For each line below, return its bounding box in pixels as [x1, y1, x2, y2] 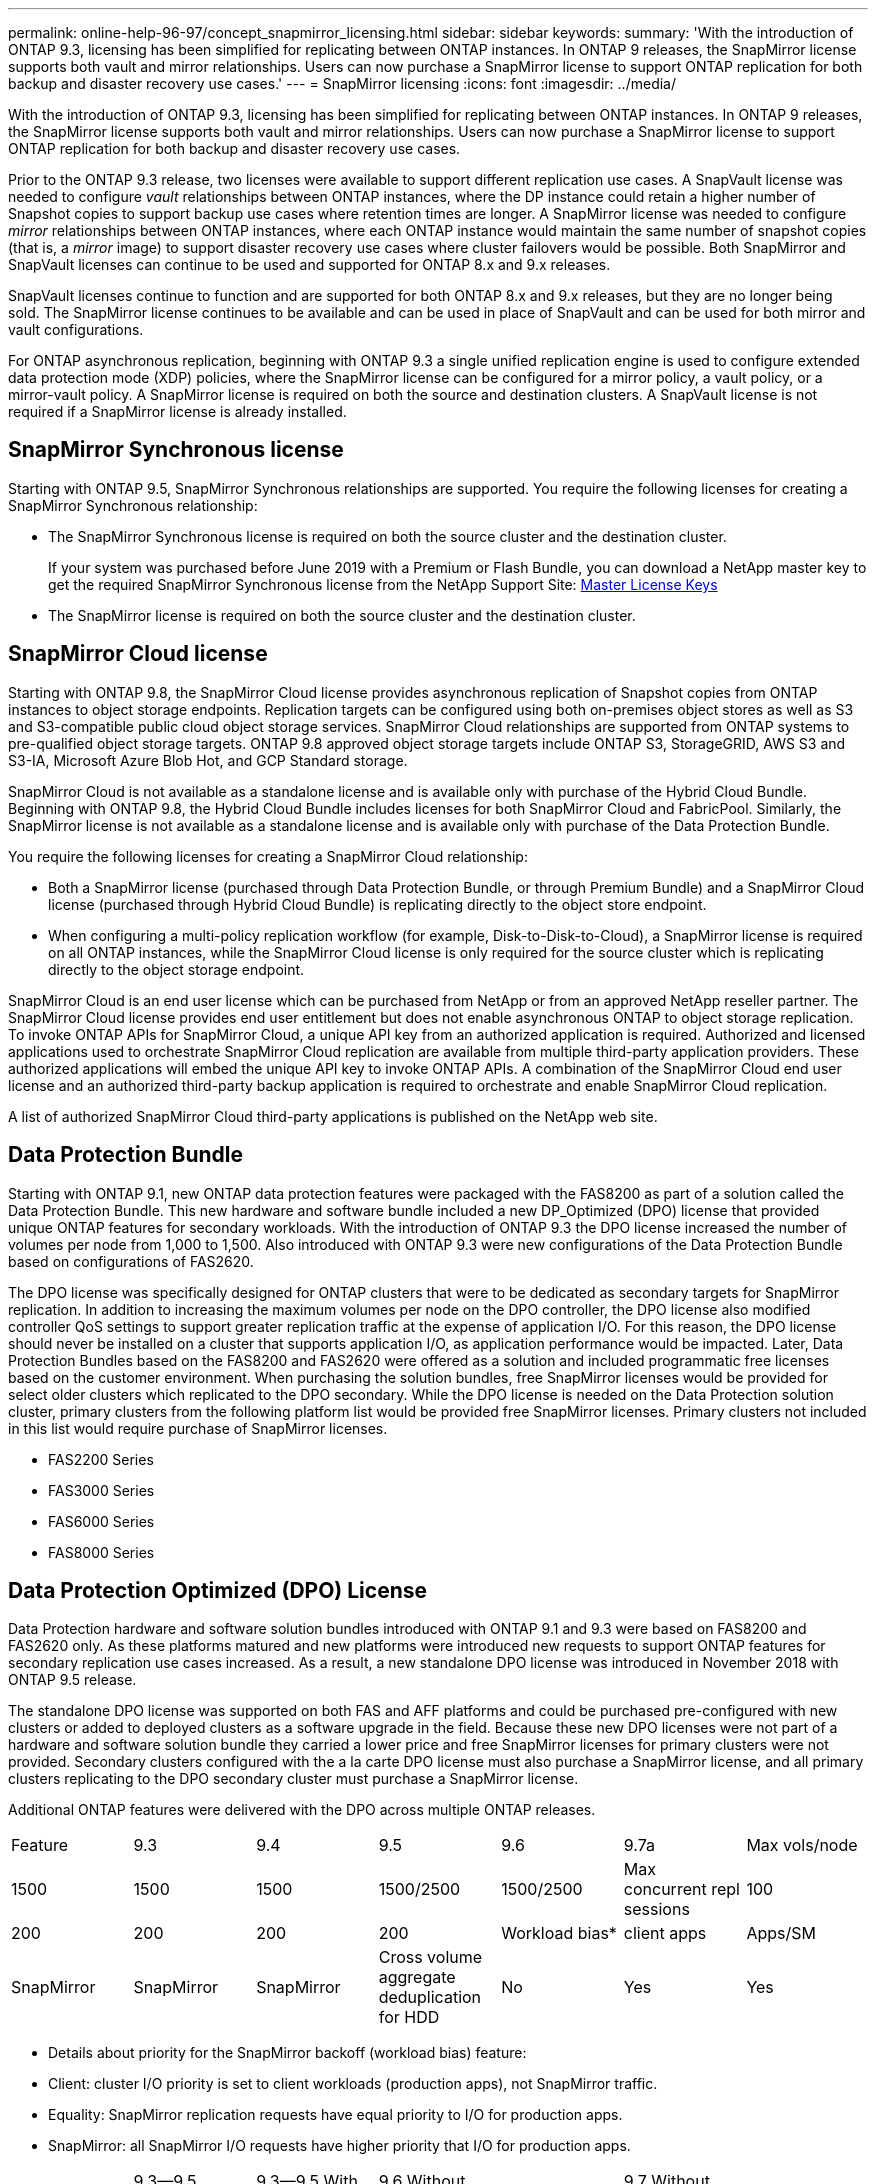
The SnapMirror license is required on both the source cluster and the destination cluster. [48, 606, 636, 624]
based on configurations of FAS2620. [8, 1252, 254, 1270]
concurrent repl [623, 1879, 740, 1900]
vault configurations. [8, 321, 144, 338]
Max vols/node [746, 1835, 858, 1856]
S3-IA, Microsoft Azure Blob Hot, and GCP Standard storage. [8, 751, 408, 769]
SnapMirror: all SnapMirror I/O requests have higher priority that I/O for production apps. [48, 2137, 631, 2155]
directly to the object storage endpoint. [48, 960, 305, 978]
